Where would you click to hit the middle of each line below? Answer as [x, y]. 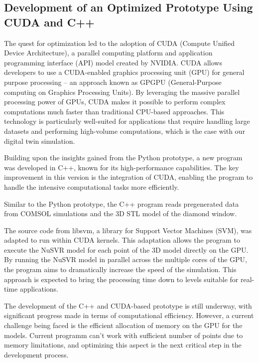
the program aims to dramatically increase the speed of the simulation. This [120, 269]
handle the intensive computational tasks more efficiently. [92, 186]
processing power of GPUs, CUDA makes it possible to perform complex [115, 102]
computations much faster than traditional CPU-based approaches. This [114, 111]
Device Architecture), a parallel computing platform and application [108, 53]
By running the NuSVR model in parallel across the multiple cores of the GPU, [126, 259]
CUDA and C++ [49, 22]
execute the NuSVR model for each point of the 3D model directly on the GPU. [126, 249]
